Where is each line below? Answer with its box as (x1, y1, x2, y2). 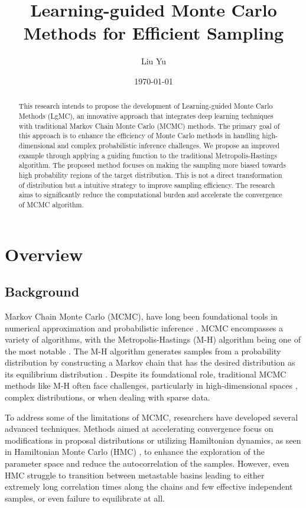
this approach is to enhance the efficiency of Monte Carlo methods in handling (18, 131, 260, 141)
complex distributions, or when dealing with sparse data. (5, 391, 210, 403)
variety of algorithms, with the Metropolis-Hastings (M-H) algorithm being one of (5, 333, 301, 346)
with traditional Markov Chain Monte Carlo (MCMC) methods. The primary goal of (18, 121, 280, 131)
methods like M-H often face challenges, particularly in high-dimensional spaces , (5, 379, 298, 392)
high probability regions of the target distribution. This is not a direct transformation (18, 170, 282, 180)
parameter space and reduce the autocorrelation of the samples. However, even (5, 457, 289, 470)
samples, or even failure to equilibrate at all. (5, 491, 165, 504)
